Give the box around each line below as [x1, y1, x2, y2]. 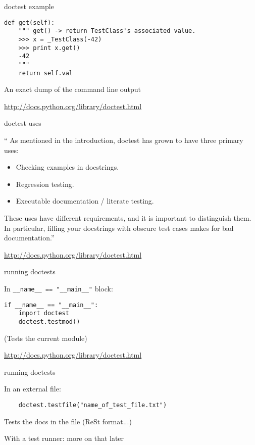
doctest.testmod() [18, 318, 80, 325]
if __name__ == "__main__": [4, 301, 98, 309]
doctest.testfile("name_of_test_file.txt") [18, 401, 167, 409]
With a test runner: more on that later [4, 433, 124, 443]
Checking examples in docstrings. [16, 162, 119, 172]
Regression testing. [16, 178, 74, 189]
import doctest [18, 310, 69, 317]
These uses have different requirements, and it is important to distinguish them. [4, 212, 251, 223]
